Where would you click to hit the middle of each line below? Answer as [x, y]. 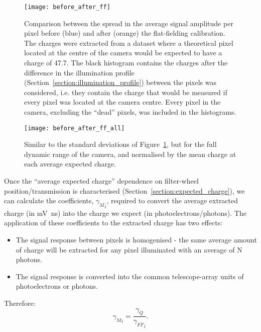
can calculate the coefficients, [49, 200]
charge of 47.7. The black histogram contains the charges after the [126, 63]
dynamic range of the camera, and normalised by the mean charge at [130, 154]
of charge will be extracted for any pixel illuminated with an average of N [129, 249]
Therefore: [20, 303]
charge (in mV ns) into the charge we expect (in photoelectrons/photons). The [125, 213]
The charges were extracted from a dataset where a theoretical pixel [129, 43]
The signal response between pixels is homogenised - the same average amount [136, 239]
